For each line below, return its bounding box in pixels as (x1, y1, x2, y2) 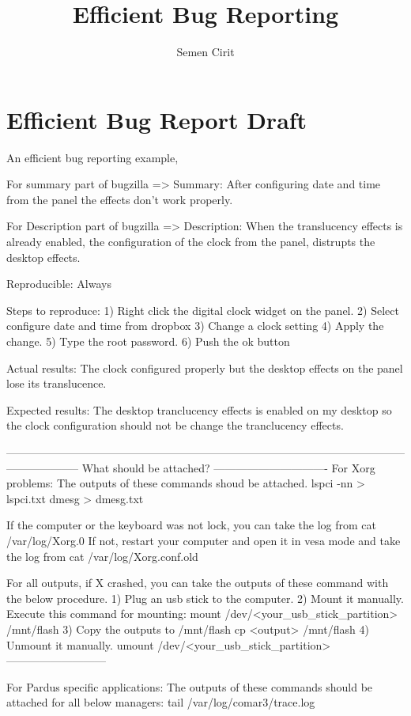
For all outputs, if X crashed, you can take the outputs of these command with (6, 574, 389, 591)
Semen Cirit (176, 44, 235, 60)
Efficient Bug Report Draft (6, 103, 307, 135)
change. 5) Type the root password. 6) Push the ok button (6, 333, 290, 349)
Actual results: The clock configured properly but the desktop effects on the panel (6, 359, 403, 376)
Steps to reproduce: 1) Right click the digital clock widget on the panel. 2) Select (6, 301, 399, 318)
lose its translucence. (6, 375, 107, 392)
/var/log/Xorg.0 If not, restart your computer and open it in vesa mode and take (6, 532, 401, 548)
